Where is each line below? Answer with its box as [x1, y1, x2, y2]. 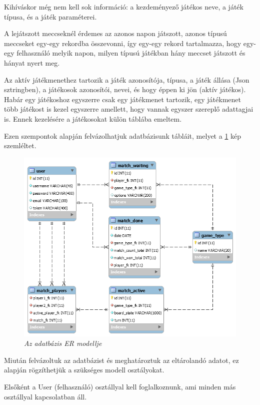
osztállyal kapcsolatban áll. [4, 391, 87, 401]
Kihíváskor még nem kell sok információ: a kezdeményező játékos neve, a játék [4, 2, 243, 12]
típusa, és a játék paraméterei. [4, 11, 97, 22]
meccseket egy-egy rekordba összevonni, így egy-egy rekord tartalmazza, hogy [4, 38, 241, 48]
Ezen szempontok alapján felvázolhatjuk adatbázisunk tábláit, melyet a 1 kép [4, 130, 241, 141]
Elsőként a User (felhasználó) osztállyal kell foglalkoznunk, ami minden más [4, 381, 236, 391]
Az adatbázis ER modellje [24, 338, 102, 348]
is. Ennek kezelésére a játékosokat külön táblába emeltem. [4, 113, 182, 124]
